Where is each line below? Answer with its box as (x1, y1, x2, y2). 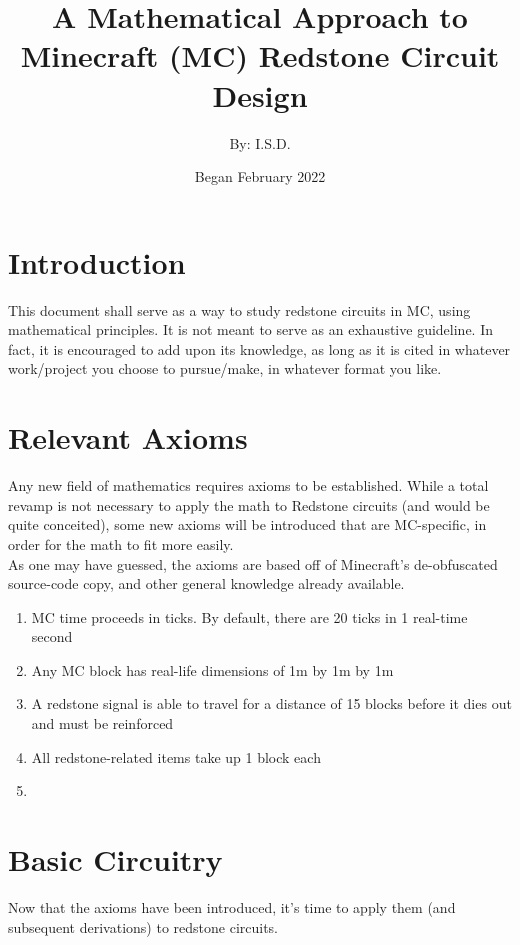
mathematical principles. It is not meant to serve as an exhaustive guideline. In (8, 319, 493, 340)
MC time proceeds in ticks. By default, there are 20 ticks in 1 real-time (31, 606, 468, 627)
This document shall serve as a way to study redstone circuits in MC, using (8, 299, 471, 320)
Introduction (8, 241, 186, 282)
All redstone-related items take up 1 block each (31, 746, 321, 767)
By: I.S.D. (229, 132, 291, 153)
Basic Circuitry (8, 839, 223, 880)
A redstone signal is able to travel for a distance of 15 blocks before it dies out (31, 693, 512, 714)
